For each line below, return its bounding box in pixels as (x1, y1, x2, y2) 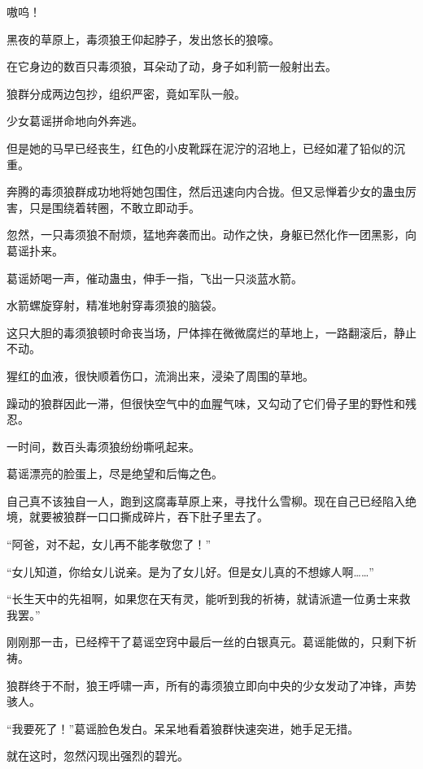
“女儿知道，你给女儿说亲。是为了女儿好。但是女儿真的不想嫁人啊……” (7, 563, 374, 580)
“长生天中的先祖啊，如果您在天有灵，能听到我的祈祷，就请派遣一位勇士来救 (7, 590, 411, 607)
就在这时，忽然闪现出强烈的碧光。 (7, 747, 189, 764)
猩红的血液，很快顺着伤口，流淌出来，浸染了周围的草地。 (7, 367, 314, 384)
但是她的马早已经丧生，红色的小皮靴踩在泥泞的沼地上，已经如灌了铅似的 (7, 139, 394, 156)
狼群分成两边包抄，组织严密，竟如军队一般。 (7, 85, 246, 102)
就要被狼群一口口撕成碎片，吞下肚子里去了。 (28, 508, 268, 525)
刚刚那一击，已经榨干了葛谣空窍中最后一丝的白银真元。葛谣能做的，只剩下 (7, 633, 405, 650)
